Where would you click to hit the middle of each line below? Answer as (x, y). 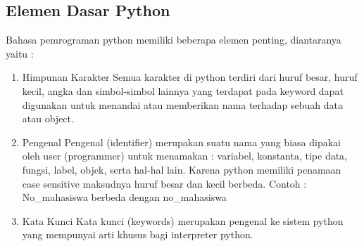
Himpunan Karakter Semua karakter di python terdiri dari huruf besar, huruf (190, 77)
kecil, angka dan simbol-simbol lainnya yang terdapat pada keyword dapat (183, 90)
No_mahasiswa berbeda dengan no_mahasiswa (124, 197)
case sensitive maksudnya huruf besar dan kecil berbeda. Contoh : (164, 183)
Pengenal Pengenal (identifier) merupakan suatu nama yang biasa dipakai (181, 142)
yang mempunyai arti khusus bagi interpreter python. (138, 234)
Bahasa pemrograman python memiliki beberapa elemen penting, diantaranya (174, 40)
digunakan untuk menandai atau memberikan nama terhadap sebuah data (183, 104)
